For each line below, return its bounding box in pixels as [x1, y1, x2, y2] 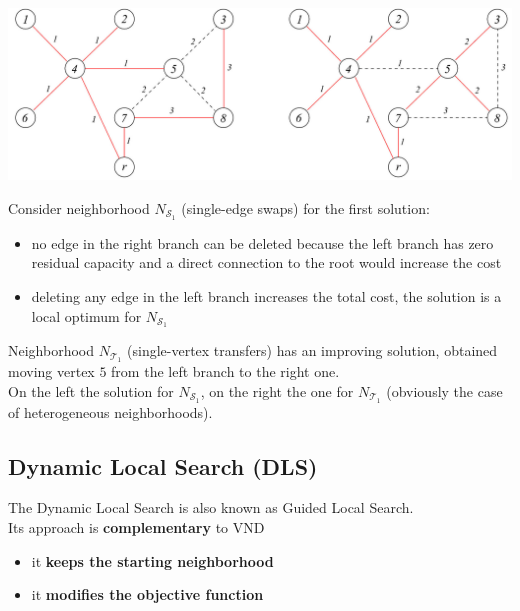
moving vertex [8, 361, 95, 382]
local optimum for [31, 305, 142, 326]
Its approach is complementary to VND [8, 517, 265, 538]
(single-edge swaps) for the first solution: [181, 197, 430, 218]
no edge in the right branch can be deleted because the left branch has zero [31, 232, 494, 253]
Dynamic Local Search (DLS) [8, 450, 318, 481]
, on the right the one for [200, 380, 354, 401]
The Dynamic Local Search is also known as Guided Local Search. [8, 497, 414, 518]
